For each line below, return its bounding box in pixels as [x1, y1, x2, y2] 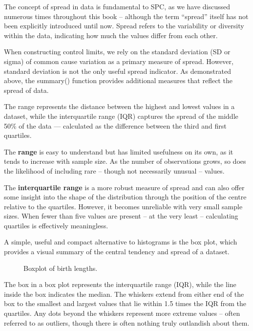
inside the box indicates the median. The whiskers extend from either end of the [4, 288, 244, 299]
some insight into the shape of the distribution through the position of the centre [4, 192, 247, 202]
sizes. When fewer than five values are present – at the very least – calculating [4, 211, 238, 221]
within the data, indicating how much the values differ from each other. [4, 30, 218, 40]
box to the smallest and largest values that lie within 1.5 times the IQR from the [4, 298, 247, 309]
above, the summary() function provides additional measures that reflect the [4, 75, 232, 86]
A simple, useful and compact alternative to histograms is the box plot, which [4, 237, 237, 247]
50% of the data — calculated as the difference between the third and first [4, 120, 227, 131]
